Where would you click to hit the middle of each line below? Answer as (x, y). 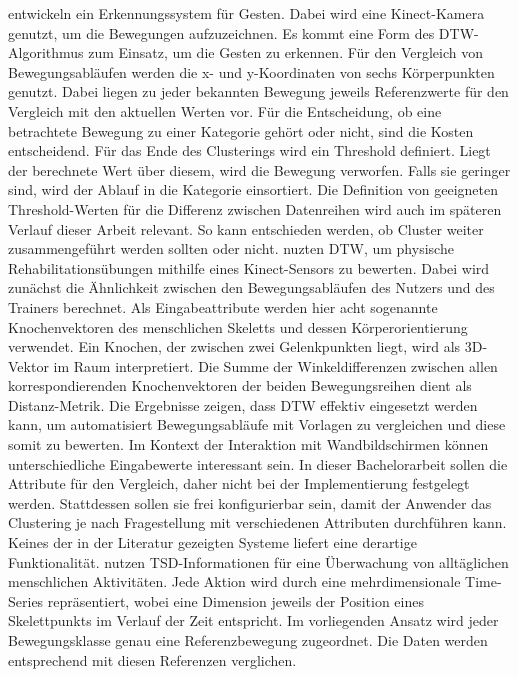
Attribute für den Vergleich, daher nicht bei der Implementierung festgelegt (239, 483)
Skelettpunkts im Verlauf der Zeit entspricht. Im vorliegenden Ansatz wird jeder (253, 620)
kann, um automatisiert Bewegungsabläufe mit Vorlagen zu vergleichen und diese (257, 424)
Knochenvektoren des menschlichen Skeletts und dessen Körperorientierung (238, 326)
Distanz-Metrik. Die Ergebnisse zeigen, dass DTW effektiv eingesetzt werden (243, 404)
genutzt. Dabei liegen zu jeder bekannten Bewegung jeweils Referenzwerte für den (258, 91)
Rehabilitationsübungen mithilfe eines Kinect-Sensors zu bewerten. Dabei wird (249, 267)
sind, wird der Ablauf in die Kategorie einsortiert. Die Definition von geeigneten (253, 189)
